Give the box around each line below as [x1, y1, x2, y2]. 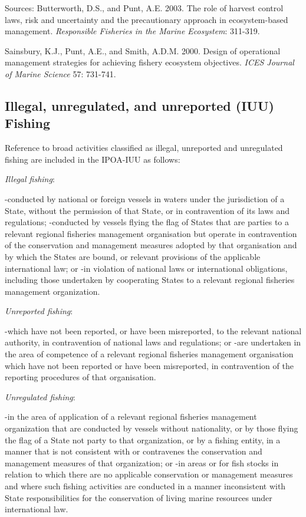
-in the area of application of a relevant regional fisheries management [5, 410, 257, 423]
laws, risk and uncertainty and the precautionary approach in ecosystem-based [5, 13, 288, 25]
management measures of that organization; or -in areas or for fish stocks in [5, 456, 279, 469]
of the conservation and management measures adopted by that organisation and [5, 239, 297, 251]
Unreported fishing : [5, 305, 73, 317]
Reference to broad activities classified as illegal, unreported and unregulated [5, 141, 283, 154]
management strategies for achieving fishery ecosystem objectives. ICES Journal [5, 56, 294, 68]
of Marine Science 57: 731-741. [5, 67, 116, 80]
